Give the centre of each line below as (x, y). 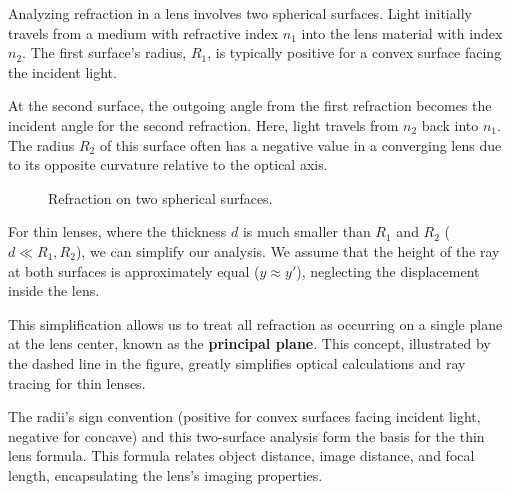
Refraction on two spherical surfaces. (160, 197)
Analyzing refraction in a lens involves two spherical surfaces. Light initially (240, 13)
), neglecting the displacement (388, 270)
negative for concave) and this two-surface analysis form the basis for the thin (246, 435)
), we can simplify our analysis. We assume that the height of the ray (287, 250)
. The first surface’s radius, (104, 52)
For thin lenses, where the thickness (117, 231)
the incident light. (62, 71)
